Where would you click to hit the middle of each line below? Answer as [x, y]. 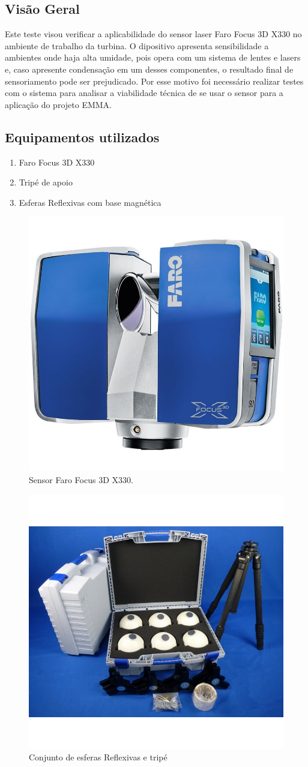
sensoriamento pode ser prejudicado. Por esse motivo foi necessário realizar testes [154, 81]
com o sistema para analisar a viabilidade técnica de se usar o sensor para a [144, 93]
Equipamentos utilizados [82, 137]
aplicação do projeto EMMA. [58, 104]
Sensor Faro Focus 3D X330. [81, 479]
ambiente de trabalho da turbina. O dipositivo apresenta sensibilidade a [137, 45]
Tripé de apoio [46, 182]
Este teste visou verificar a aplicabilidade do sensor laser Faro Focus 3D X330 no [153, 34]
